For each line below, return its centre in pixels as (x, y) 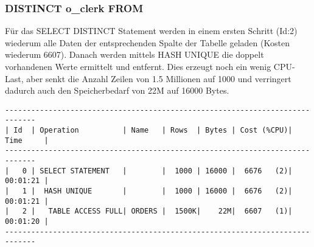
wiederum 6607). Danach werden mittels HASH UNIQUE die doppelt (134, 54)
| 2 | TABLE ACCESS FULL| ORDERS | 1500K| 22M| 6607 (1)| (149, 211)
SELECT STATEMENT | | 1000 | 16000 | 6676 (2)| (166, 171)
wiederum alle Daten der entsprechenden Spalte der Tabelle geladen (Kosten (147, 42)
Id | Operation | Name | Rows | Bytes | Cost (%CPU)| (153, 130)
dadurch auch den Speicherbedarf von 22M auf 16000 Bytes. (117, 90)
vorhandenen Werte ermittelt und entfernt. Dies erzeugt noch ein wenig (138, 66)
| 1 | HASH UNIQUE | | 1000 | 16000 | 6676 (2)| (149, 191)
